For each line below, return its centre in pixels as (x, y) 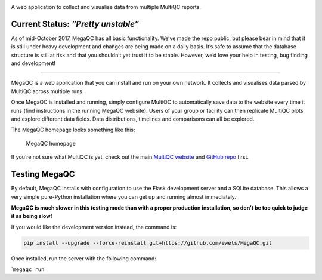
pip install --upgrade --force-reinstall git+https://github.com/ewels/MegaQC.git (148, 243)
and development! (33, 63)
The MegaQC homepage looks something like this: (73, 130)
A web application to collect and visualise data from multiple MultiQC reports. (106, 7)
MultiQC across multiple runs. (47, 91)
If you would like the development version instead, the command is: (94, 227)
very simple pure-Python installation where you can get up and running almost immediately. (124, 196)
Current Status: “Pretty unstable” (75, 24)
